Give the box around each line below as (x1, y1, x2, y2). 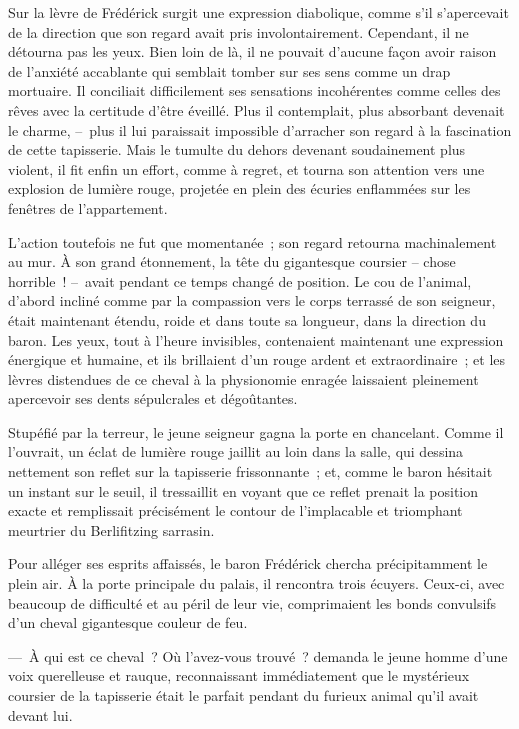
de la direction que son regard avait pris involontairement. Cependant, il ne (8, 21, 469, 42)
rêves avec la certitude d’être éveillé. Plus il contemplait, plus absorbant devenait (8, 99, 505, 120)
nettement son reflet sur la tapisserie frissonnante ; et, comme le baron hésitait (8, 461, 493, 482)
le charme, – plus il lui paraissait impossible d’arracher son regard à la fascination (8, 119, 512, 140)
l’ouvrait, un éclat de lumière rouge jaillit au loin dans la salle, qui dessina (8, 441, 464, 462)
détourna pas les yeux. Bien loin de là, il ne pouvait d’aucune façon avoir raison (8, 41, 497, 62)
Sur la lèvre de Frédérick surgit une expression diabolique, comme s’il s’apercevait (8, 2, 509, 22)
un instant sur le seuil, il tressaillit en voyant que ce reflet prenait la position (8, 480, 479, 501)
